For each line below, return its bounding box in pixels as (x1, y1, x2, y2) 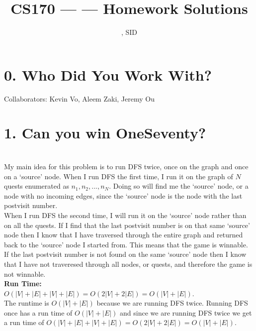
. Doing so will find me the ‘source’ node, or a (109, 181, 249, 191)
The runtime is (4, 298, 49, 308)
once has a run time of (4, 307, 73, 318)
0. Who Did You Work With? (4, 64, 212, 85)
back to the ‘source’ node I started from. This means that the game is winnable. (4, 239, 248, 249)
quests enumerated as (4, 181, 69, 191)
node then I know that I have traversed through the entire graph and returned (4, 229, 243, 240)
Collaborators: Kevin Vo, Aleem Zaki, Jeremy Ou (4, 93, 155, 104)
